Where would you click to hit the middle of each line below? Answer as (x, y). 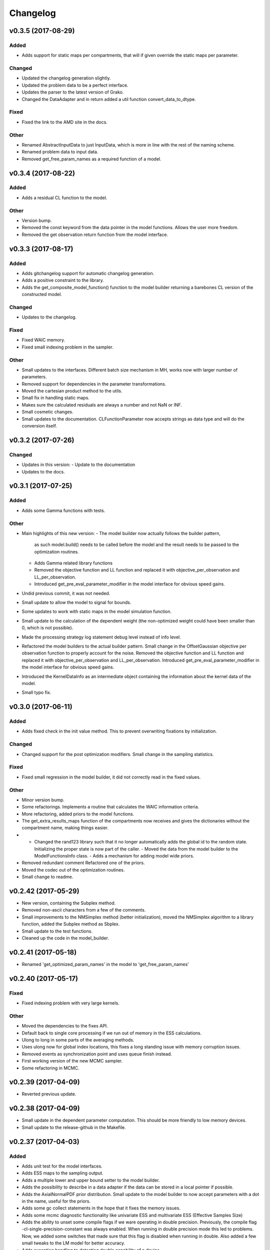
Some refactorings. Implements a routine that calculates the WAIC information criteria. (110, 807)
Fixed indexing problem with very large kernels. (70, 1003)
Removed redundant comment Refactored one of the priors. (83, 863)
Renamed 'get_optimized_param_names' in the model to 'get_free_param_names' (105, 964)
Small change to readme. (47, 877)
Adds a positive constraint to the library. (63, 280)
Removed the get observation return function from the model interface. (95, 234)
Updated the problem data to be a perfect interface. (75, 85)
